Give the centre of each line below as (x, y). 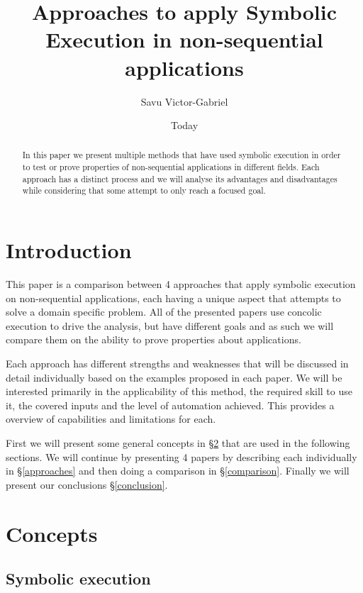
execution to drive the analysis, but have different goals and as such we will (170, 325)
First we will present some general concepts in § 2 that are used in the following (178, 442)
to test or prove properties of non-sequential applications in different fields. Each (171, 167)
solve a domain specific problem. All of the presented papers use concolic (164, 312)
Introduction (69, 250)
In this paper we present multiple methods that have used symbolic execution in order (181, 155)
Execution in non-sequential (184, 39)
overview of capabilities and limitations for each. (111, 419)
